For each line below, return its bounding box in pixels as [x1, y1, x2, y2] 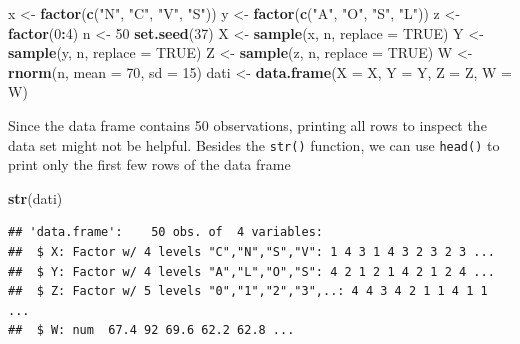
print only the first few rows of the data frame [8, 154, 291, 175]
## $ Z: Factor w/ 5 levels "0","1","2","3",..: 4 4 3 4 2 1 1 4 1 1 [8, 284, 488, 299]
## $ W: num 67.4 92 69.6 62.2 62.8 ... [8, 323, 295, 338]
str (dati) [8, 187, 63, 208]
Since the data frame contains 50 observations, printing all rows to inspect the [8, 114, 487, 135]
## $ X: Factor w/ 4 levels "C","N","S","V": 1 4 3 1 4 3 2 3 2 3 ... [8, 245, 495, 259]
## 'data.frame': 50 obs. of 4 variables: [8, 225, 323, 240]
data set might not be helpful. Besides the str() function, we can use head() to [8, 134, 500, 155]
